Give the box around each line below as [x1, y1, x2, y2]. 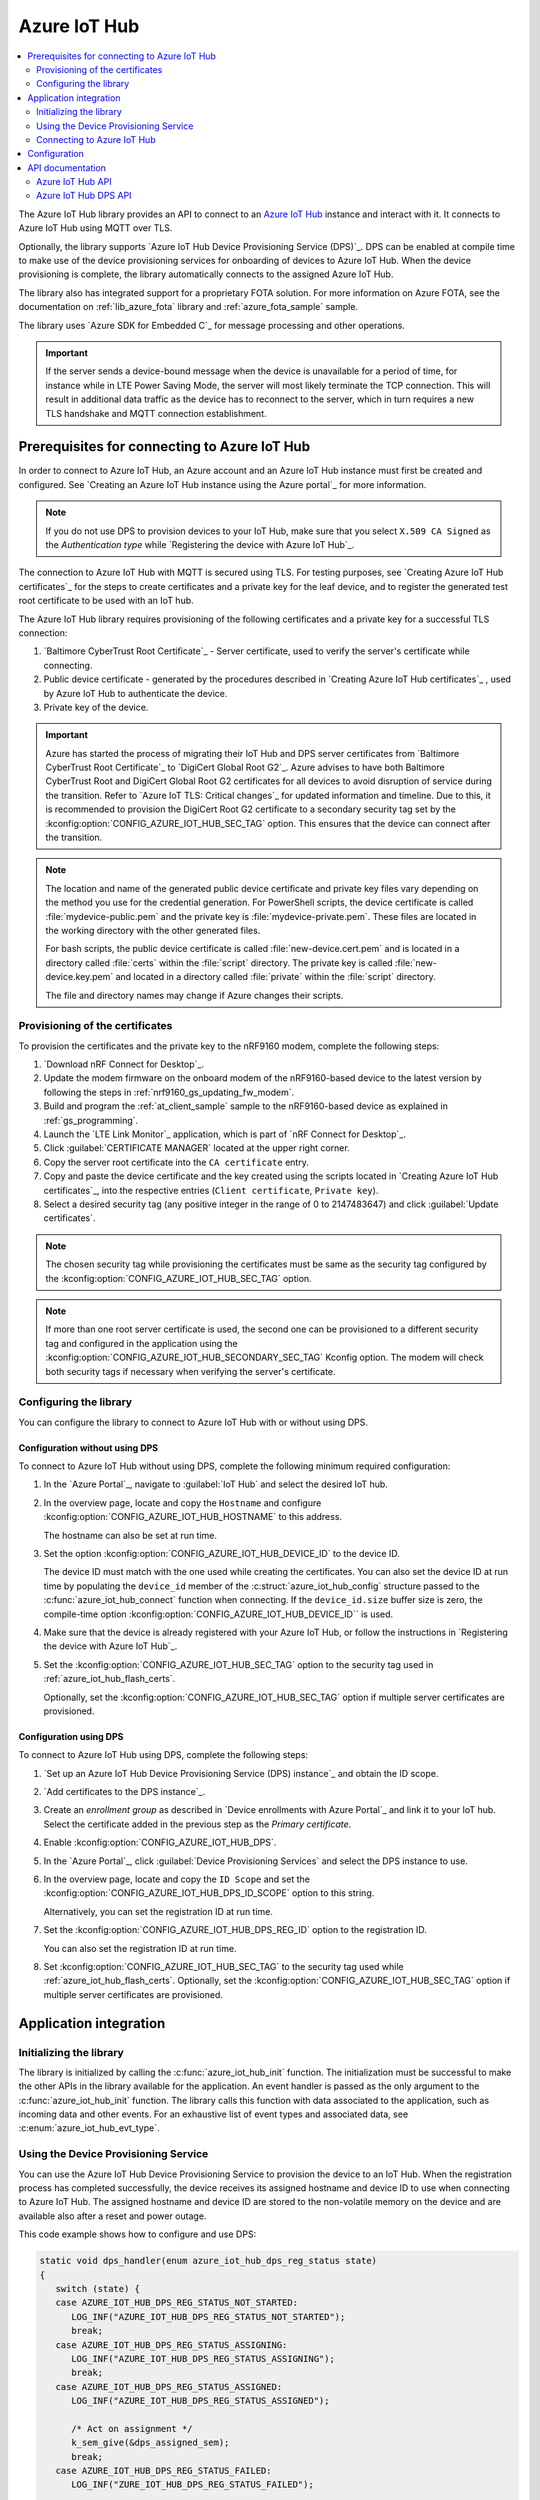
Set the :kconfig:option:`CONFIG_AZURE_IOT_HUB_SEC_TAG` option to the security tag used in [43, 1658, 434, 1670]
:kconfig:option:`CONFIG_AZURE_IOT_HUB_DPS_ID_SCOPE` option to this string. [43, 1887, 375, 1899]
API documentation [27, 161, 107, 174]
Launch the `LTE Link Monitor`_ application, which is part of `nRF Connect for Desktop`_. [43, 1128, 407, 1140]
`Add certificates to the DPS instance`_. [43, 1786, 206, 1798]
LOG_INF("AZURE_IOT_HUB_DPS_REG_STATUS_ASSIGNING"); [71, 2353, 335, 2364]
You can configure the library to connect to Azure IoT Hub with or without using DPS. [18, 1416, 369, 1428]
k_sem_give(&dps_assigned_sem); [71, 2437, 230, 2449]
